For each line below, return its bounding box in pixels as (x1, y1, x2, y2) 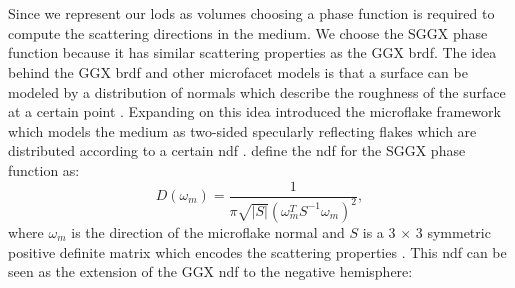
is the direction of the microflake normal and (71, 221, 345, 242)
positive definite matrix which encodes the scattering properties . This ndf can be (8, 241, 507, 262)
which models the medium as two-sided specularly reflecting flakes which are (8, 120, 477, 141)
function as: (8, 159, 80, 180)
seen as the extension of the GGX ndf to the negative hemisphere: (8, 261, 413, 282)
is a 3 (362, 221, 396, 242)
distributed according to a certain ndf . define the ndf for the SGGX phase (8, 140, 466, 161)
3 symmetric (415, 221, 491, 242)
